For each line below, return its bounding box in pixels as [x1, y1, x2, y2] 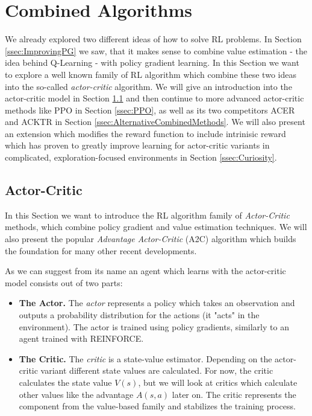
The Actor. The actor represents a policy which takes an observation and [19, 296, 295, 309]
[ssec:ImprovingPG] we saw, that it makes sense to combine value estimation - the [5, 44, 308, 57]
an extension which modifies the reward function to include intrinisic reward [5, 127, 286, 139]
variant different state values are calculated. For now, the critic [40, 364, 273, 377]
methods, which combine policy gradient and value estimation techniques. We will [5, 220, 307, 233]
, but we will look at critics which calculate [138, 376, 298, 388]
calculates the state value [19, 376, 112, 388]
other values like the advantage [19, 388, 134, 400]
